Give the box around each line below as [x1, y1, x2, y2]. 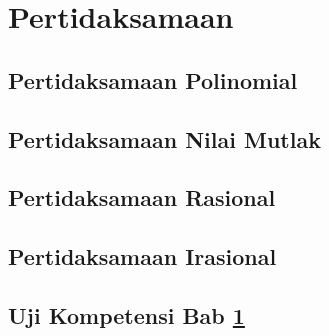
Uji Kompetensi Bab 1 [8, 299, 245, 330]
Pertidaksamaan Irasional [8, 241, 277, 272]
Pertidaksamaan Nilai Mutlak [8, 123, 321, 154]
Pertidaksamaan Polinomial [8, 64, 298, 95]
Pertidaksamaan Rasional [8, 182, 276, 213]
